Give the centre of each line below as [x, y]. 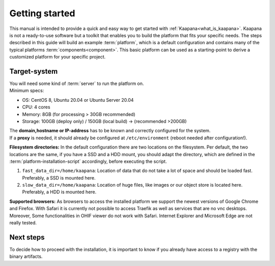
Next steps [27, 237]
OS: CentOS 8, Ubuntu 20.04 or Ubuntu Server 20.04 [78, 100]
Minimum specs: [27, 91]
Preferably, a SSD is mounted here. [59, 178]
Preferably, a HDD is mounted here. [59, 192]
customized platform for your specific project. [58, 57]
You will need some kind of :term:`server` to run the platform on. [77, 83]
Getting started [42, 13]
